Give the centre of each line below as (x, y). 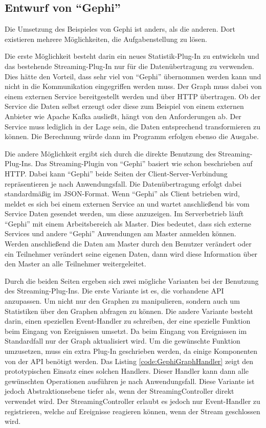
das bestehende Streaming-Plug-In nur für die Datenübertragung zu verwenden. (129, 66)
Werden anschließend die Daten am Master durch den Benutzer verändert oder (128, 244)
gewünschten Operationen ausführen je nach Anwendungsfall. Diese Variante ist (130, 381)
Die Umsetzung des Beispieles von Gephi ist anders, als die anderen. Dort (120, 29)
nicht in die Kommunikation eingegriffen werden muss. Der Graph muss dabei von (133, 86)
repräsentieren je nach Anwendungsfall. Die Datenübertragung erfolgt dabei (123, 183)
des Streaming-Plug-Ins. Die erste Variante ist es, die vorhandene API (114, 291)
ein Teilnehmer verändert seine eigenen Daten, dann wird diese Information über (131, 253)
